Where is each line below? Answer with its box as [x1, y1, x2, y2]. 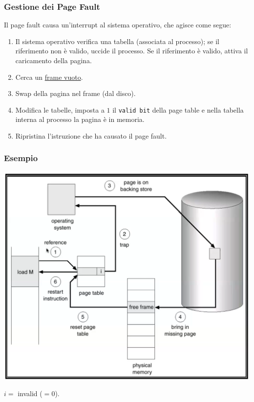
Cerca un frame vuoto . [15, 71, 83, 82]
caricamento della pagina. [15, 55, 92, 65]
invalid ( [18, 388, 42, 399]
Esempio [4, 151, 38, 164]
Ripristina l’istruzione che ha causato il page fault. [15, 131, 167, 141]
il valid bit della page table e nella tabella [112, 104, 244, 115]
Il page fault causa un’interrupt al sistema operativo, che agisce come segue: [4, 20, 232, 30]
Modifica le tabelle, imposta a [15, 104, 105, 115]
